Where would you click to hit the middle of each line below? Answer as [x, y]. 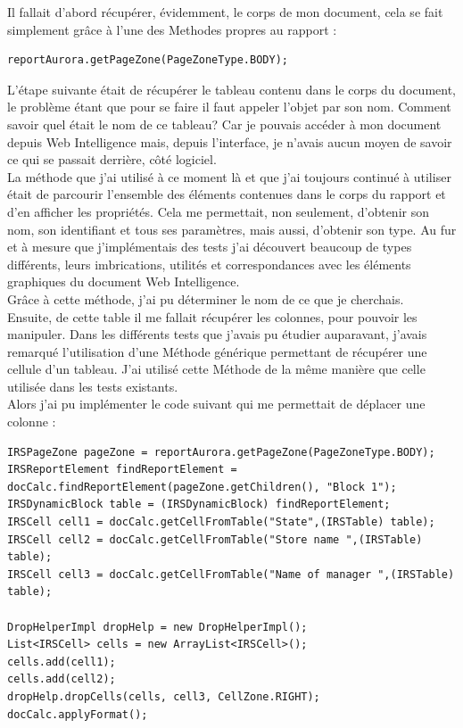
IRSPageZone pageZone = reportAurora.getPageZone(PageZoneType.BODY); [221, 452]
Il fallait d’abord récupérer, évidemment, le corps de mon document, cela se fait [225, 12]
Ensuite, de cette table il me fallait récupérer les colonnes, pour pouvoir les [212, 316]
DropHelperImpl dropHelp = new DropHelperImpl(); [157, 627]
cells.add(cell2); [62, 679]
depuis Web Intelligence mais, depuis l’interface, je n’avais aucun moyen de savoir [230, 141]
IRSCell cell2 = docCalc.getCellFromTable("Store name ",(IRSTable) [215, 539]
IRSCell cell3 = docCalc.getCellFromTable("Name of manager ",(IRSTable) [231, 574]
